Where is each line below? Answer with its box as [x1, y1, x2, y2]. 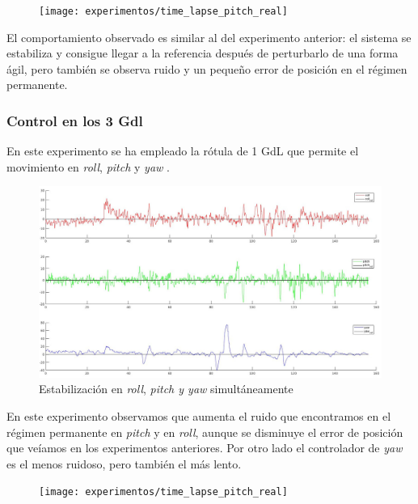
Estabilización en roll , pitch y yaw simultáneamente [39, 380, 293, 397]
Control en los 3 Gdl [6, 110, 143, 130]
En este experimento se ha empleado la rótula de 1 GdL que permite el [6, 142, 359, 159]
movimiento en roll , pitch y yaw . [6, 158, 170, 175]
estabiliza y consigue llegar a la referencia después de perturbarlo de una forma [6, 44, 399, 61]
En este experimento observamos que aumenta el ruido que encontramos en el [6, 408, 391, 425]
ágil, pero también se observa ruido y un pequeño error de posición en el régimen [6, 60, 407, 77]
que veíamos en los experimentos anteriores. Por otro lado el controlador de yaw [6, 439, 403, 456]
